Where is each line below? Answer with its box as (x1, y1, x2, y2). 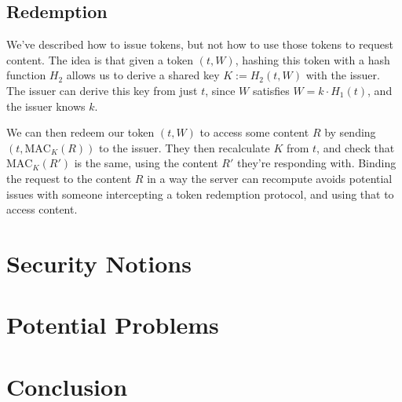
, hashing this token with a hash (235, 51, 390, 68)
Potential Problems (6, 309, 219, 341)
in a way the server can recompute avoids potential (147, 170, 393, 186)
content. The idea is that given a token (6, 51, 194, 68)
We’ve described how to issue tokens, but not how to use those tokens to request (6, 36, 393, 53)
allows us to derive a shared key (66, 67, 220, 83)
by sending (324, 124, 376, 141)
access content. (6, 201, 78, 217)
